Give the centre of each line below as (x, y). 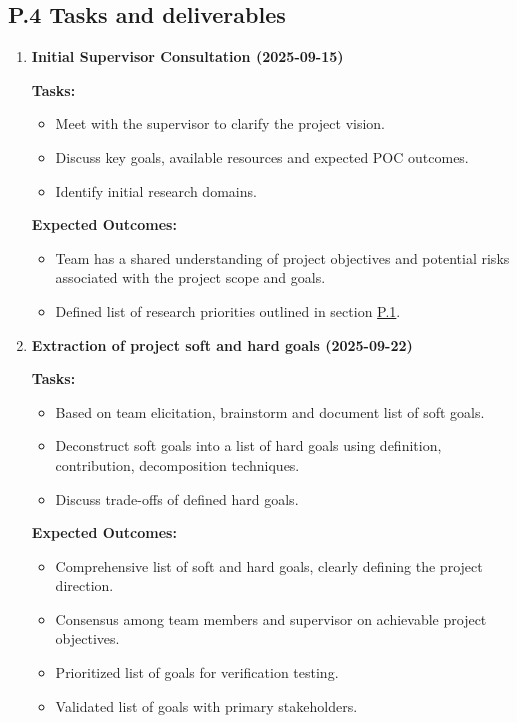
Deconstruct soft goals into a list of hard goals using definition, (248, 445)
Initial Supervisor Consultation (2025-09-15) (187, 56)
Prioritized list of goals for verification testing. (197, 672)
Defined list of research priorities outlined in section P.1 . (228, 310)
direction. (84, 585)
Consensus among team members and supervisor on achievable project (271, 618)
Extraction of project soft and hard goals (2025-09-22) (222, 344)
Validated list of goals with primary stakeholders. (206, 705)
